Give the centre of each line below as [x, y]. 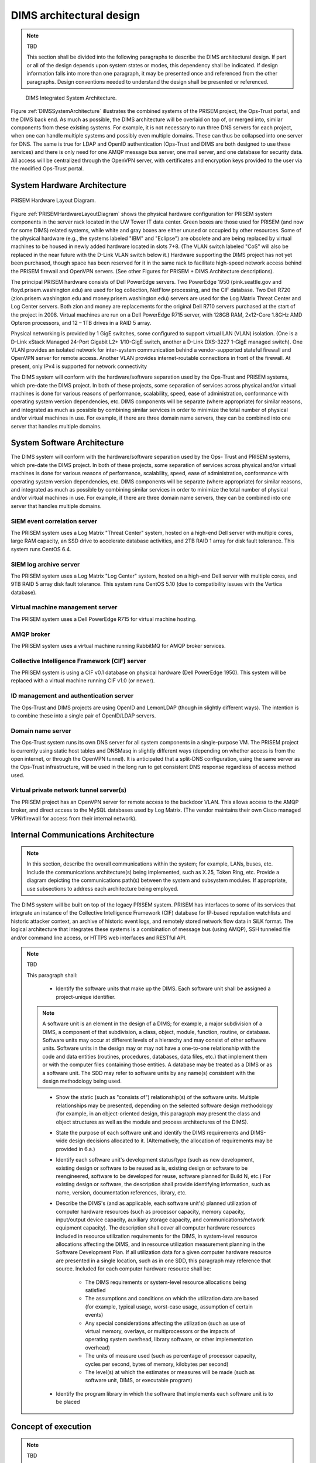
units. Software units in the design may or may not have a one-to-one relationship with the [151, 1048]
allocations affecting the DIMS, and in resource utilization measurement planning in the [161, 1244]
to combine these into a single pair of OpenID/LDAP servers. [83, 716]
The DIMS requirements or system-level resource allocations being [166, 1282]
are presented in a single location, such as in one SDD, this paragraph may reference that [164, 1261]
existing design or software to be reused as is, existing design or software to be [152, 1168]
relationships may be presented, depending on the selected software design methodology [164, 1105]
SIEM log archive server [45, 564]
